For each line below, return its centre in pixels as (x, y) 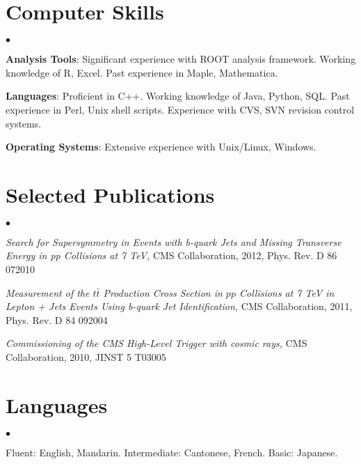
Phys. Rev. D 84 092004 (57, 319)
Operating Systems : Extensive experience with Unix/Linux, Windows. (161, 147)
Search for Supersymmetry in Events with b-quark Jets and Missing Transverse (174, 241)
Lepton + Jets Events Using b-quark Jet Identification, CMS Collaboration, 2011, (179, 306)
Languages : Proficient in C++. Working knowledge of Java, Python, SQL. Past (178, 96)
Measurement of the (48, 292)
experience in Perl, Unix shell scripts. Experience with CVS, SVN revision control (180, 109)
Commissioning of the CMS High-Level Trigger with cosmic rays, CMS (157, 343)
